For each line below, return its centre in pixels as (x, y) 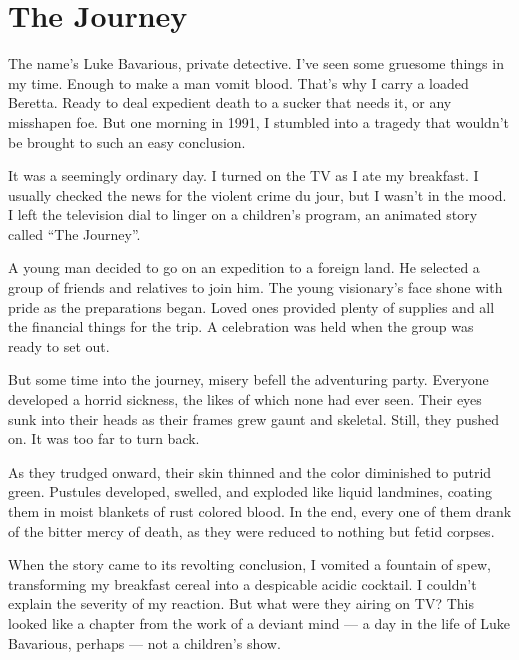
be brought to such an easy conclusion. (127, 141)
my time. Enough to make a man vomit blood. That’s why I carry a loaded (238, 82)
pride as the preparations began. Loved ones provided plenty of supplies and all (251, 306)
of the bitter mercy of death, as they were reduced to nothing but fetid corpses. (251, 530)
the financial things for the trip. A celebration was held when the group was (241, 326)
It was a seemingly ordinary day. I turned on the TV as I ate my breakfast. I (243, 175)
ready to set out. (59, 345)
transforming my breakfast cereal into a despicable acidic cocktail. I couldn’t (242, 583)
